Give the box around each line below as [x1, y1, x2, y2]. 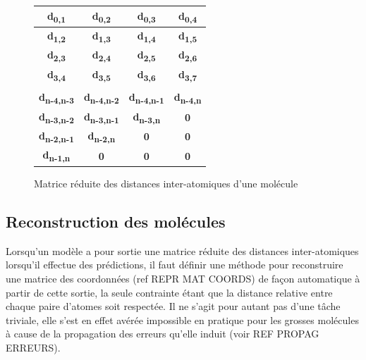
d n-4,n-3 [39, 89, 74, 106]
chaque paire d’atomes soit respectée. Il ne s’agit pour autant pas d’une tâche [6, 299, 341, 314]
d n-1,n [42, 147, 71, 164]
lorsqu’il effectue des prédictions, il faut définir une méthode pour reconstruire [6, 257, 343, 272]
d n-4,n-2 [83, 89, 119, 106]
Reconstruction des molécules [6, 210, 226, 232]
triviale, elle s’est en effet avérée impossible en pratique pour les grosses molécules [6, 312, 359, 327]
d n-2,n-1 [39, 128, 74, 144]
